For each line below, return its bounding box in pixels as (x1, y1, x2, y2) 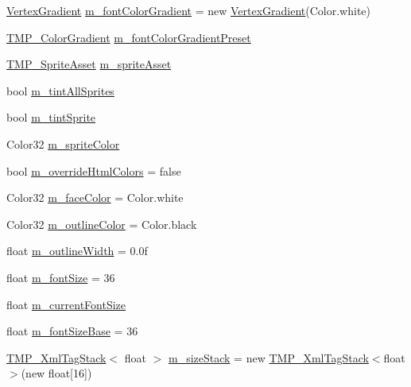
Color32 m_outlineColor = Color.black (6, 215, 197, 232)
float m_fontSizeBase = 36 (6, 323, 138, 339)
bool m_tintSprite (6, 109, 96, 126)
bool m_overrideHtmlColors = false (6, 162, 181, 179)
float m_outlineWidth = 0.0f (6, 242, 148, 259)
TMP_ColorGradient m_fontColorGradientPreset (6, 29, 251, 45)
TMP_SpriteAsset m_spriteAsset (6, 56, 172, 72)
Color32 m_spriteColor (6, 135, 120, 152)
